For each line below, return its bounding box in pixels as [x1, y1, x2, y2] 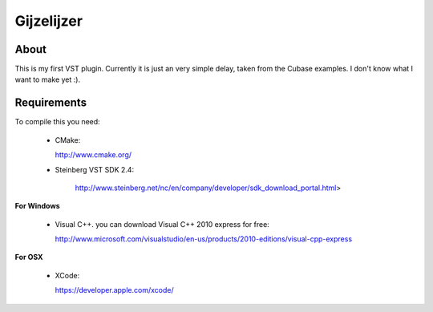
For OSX [14, 253, 43, 262]
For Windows [14, 201, 60, 211]
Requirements [14, 96, 87, 110]
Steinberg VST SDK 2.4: [55, 164, 135, 174]
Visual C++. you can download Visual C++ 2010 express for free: [55, 219, 270, 229]
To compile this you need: [14, 117, 100, 127]
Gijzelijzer [14, 12, 83, 30]
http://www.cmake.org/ [55, 150, 132, 160]
